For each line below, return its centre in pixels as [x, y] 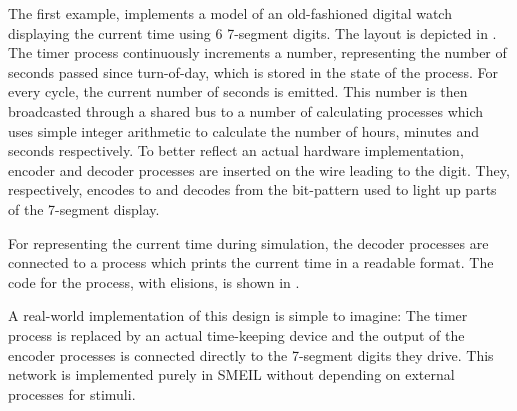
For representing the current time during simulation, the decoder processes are [248, 242]
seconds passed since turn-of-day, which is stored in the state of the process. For [253, 71]
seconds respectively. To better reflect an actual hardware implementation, [236, 150]
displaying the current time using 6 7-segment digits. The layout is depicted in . [252, 32]
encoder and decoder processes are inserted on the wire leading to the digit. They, [259, 169]
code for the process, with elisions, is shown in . [154, 281]
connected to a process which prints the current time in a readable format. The [251, 262]
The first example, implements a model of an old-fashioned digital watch [230, 13]
